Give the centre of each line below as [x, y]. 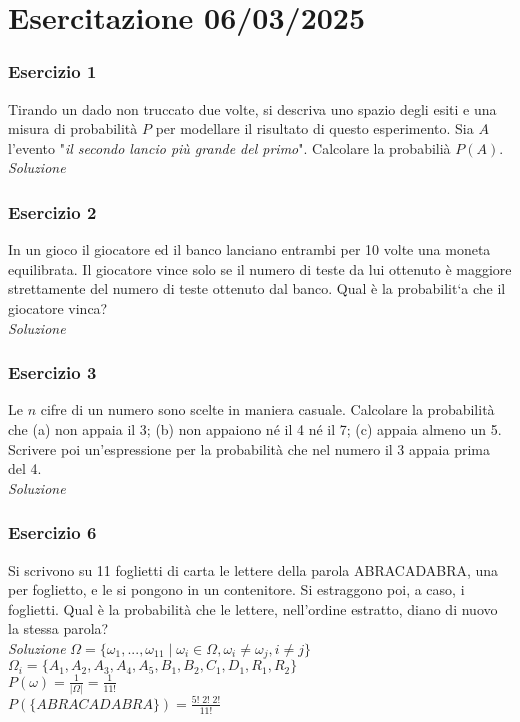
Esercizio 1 [52, 71]
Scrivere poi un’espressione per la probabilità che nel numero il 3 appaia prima [249, 448]
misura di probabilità [73, 128]
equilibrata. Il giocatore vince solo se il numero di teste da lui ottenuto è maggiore [260, 268]
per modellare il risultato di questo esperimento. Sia [314, 128]
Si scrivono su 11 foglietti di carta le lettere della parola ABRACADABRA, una [253, 569]
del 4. [25, 468]
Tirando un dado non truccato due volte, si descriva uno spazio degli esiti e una [252, 108]
